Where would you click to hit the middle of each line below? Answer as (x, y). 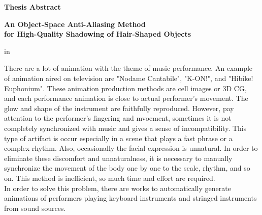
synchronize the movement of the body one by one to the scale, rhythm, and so (127, 168)
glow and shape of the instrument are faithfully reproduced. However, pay (119, 108)
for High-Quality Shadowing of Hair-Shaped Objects (98, 34)
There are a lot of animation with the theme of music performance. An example (128, 68)
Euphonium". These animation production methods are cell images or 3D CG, (125, 88)
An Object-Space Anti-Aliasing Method (75, 24)
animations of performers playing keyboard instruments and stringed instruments (130, 198)
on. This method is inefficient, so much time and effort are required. (110, 178)
